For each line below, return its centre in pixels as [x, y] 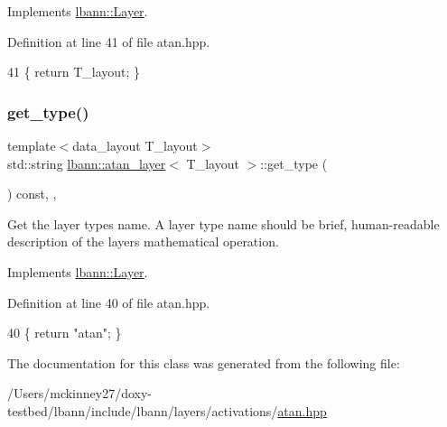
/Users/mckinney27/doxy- [80, 393]
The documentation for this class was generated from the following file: [204, 362]
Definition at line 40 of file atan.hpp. [109, 302]
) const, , [32, 194]
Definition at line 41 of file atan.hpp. [109, 41]
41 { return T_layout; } [74, 72]
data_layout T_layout [135, 145]
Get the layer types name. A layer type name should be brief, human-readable [223, 223]
